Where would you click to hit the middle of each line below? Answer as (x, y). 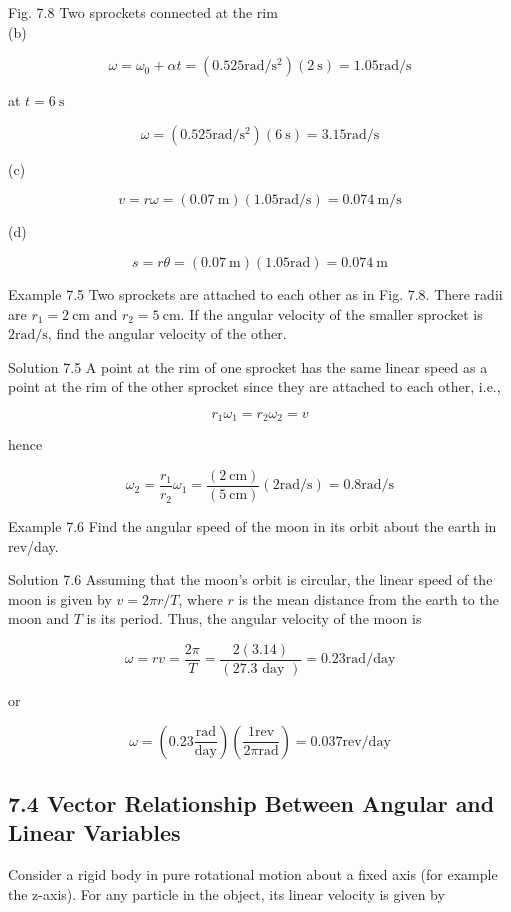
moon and (39, 618)
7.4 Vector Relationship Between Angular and (251, 803)
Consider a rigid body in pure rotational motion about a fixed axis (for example (253, 874)
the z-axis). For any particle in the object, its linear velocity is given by (226, 893)
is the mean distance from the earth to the (368, 598)
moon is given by (60, 598)
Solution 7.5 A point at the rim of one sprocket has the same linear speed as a (248, 366)
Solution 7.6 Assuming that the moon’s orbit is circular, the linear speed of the (250, 579)
